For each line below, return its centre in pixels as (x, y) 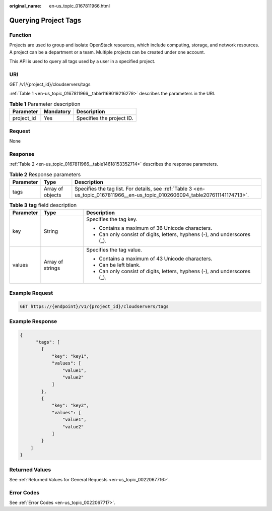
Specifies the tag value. (114, 250)
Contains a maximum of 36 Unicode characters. (156, 228)
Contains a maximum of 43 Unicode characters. (156, 259)
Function (20, 35)
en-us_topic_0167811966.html (80, 6)
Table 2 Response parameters (45, 174)
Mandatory (57, 112)
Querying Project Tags (45, 20)
